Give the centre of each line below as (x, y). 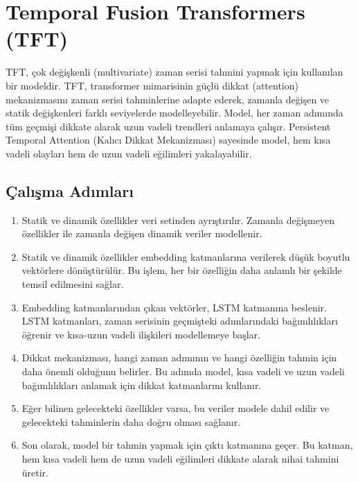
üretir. (35, 472)
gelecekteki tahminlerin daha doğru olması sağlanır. (131, 421)
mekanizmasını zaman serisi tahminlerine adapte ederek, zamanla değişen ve (168, 99)
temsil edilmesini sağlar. (73, 284)
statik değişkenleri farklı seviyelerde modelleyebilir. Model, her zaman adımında (174, 113)
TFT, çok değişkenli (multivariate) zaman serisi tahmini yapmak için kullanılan (174, 72)
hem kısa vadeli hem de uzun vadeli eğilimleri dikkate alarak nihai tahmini (180, 458)
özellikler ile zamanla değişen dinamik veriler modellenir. (142, 233)
